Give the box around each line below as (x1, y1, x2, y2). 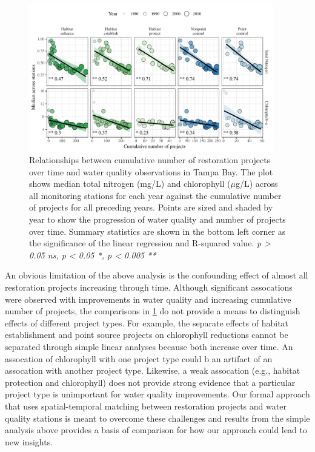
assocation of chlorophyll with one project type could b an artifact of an (5, 352, 273, 365)
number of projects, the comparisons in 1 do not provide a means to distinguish (5, 305, 300, 317)
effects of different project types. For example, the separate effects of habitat (5, 316, 289, 329)
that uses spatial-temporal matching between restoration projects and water (5, 399, 287, 412)
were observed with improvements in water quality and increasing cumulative (5, 292, 291, 305)
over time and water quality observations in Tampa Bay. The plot (29, 165, 273, 178)
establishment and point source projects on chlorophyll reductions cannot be (5, 328, 288, 341)
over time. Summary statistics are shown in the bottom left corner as (29, 224, 286, 237)
